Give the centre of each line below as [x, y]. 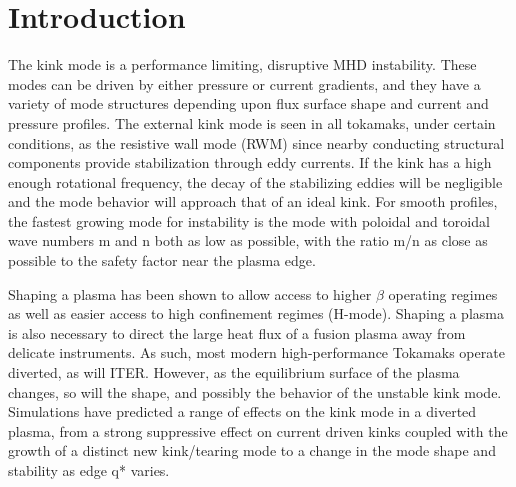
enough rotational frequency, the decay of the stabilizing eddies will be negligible [255, 181]
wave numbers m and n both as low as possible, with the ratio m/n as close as [248, 240]
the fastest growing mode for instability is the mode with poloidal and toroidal [249, 220]
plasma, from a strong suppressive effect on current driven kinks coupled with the [258, 430]
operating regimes [443, 293]
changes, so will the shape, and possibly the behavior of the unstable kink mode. [255, 391]
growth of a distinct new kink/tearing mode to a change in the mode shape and [252, 450]
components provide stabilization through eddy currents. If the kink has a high [250, 162]
